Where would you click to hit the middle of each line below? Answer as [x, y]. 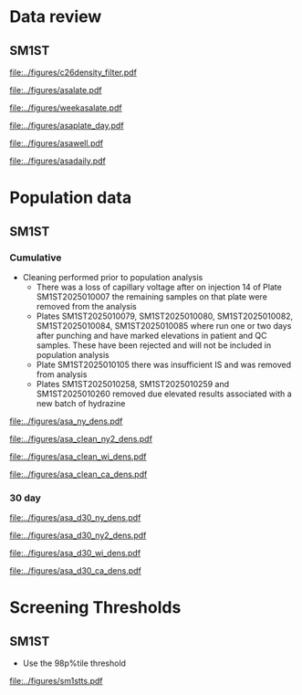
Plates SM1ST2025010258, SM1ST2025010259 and [133, 384]
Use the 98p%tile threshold [74, 663]
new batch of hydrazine [81, 403]
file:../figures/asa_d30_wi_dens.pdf [75, 553]
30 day [25, 498]
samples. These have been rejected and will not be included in [154, 345]
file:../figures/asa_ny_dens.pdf [66, 421]
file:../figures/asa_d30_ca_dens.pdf [75, 571]
